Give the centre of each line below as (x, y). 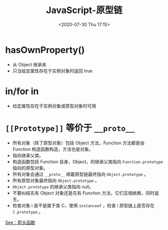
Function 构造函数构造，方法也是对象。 (53, 149)
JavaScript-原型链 (84, 10)
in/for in (22, 91)
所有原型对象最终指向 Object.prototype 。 (56, 180)
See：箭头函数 (20, 222)
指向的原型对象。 (30, 168)
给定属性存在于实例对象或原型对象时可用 (54, 106)
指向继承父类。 (28, 155)
